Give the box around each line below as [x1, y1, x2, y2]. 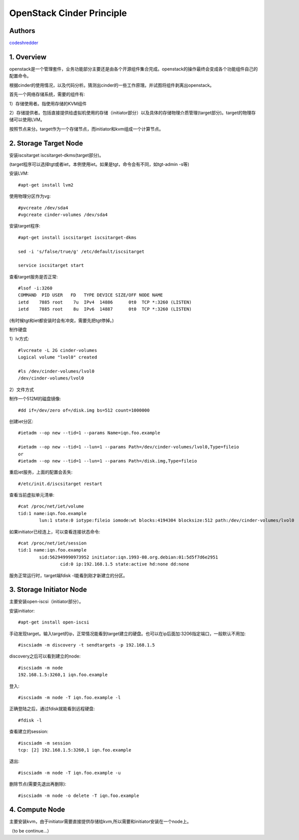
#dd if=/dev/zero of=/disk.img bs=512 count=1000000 [18, 407, 150, 413]
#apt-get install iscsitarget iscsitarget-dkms [18, 234, 137, 240]
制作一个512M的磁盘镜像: [9, 395, 61, 402]
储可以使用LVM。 [9, 116, 45, 122]
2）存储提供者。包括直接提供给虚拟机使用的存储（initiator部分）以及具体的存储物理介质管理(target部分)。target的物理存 [9, 109, 256, 115]
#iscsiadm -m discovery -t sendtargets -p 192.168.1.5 [18, 642, 155, 648]
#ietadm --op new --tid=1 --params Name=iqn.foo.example [18, 430, 161, 436]
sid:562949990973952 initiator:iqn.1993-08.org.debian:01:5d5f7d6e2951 [39, 554, 218, 560]
